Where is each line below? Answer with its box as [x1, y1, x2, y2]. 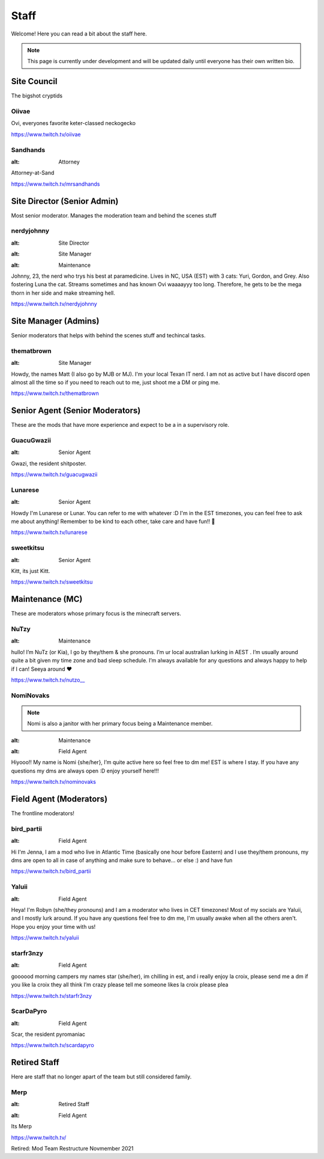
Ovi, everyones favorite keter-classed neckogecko [11, 120, 136, 127]
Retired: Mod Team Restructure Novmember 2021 [11, 1145, 134, 1152]
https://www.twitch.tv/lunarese [11, 529, 88, 536]
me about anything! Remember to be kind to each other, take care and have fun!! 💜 [11, 518, 215, 525]
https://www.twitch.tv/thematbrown [11, 390, 99, 397]
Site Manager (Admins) [11, 316, 100, 326]
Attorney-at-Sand [11, 169, 55, 177]
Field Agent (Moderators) [11, 794, 108, 804]
